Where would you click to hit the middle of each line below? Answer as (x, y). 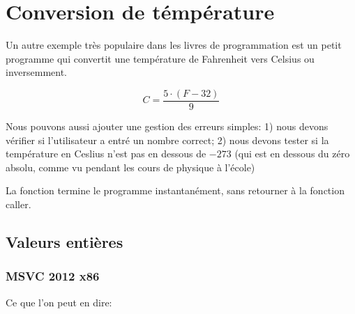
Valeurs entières (65, 241)
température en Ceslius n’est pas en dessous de (106, 154)
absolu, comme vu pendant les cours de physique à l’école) (130, 167)
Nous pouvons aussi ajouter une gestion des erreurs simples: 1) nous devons (167, 126)
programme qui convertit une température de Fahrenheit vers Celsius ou (160, 58)
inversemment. (36, 72)
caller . (18, 204)
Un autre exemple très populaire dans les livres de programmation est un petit (174, 45)
